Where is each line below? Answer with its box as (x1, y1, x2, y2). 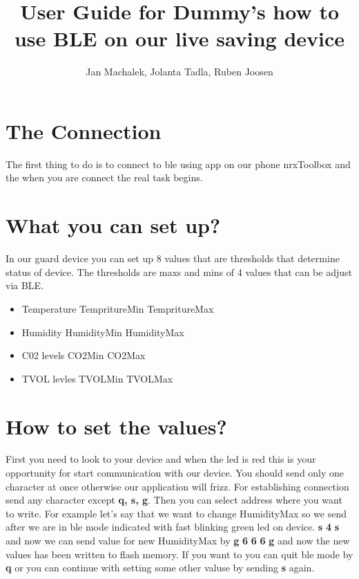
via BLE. (6, 278, 44, 293)
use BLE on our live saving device (14, 24, 345, 53)
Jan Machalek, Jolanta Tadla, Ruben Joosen (86, 64, 273, 79)
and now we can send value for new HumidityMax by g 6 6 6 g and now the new (6, 533, 350, 547)
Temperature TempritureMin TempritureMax (21, 301, 214, 315)
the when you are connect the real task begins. (6, 170, 203, 185)
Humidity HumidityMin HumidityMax (21, 324, 184, 339)
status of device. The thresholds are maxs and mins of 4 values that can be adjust (6, 264, 352, 279)
